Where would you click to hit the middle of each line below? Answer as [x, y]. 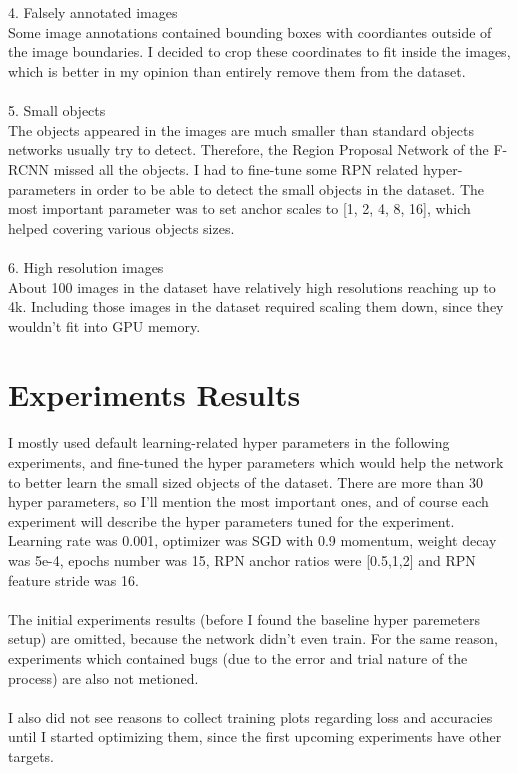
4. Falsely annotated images [93, 12]
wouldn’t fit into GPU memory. [104, 325]
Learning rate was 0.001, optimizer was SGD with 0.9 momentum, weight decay [252, 540]
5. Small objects [57, 110]
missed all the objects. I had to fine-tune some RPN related [236, 168]
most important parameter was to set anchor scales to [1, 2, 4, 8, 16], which [239, 208]
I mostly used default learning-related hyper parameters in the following [229, 442]
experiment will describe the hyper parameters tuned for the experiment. [231, 520]
